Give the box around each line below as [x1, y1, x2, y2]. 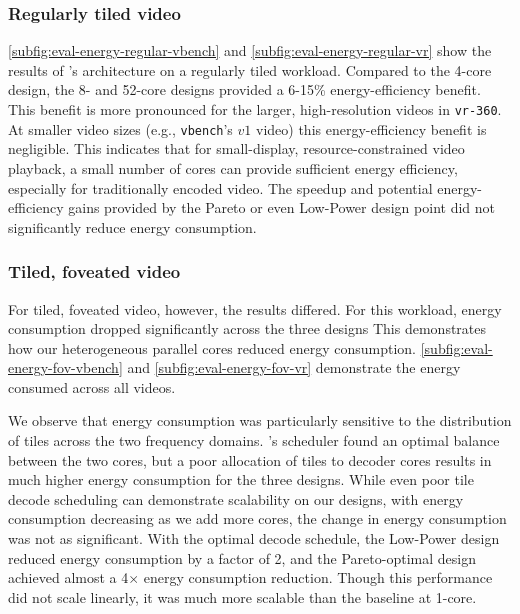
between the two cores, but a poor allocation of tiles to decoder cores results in [8, 449, 492, 470]
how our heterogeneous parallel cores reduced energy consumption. [8, 337, 417, 358]
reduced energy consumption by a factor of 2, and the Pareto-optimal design [8, 547, 476, 568]
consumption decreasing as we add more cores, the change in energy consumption [8, 508, 507, 529]
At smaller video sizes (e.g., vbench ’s [8, 118, 233, 139]
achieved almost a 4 [8, 567, 129, 588]
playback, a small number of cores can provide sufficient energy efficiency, [8, 157, 458, 178]
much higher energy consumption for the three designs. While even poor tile [8, 469, 474, 490]
